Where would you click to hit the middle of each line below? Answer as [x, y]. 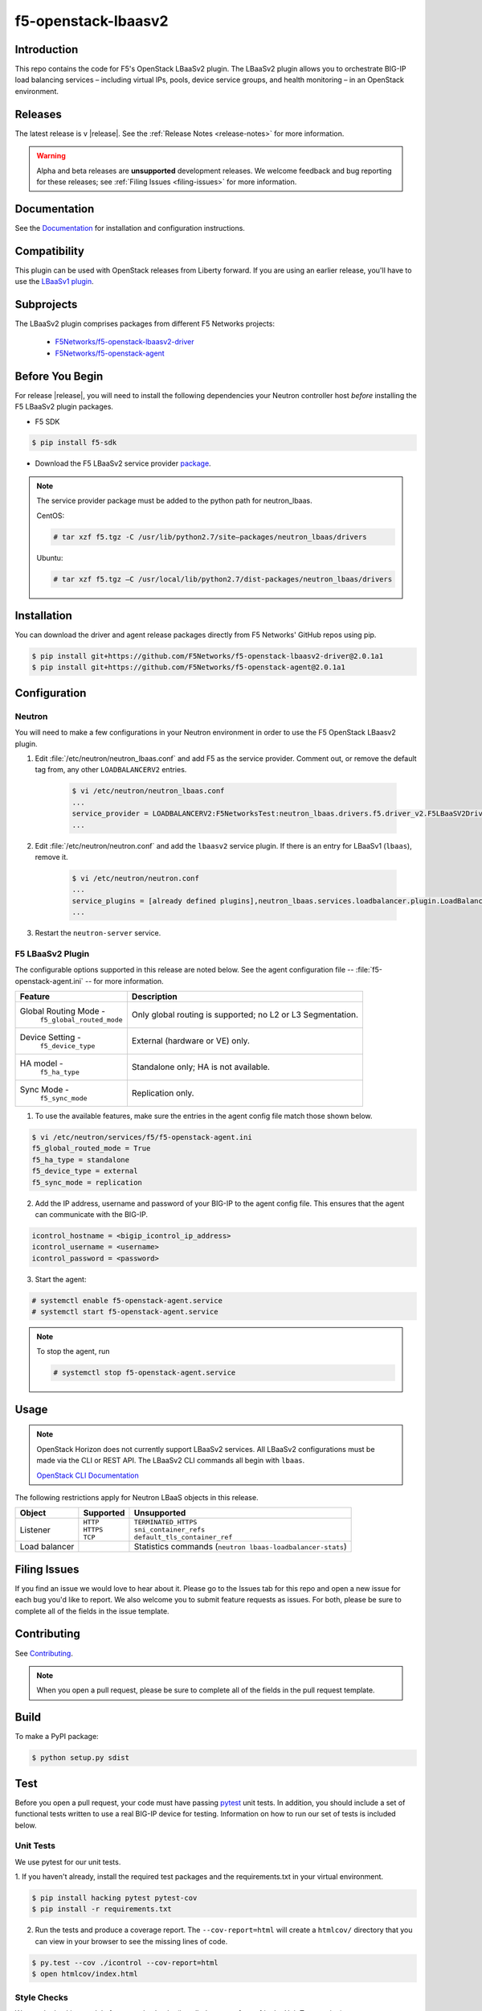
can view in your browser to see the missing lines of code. [131, 1941]
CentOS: [50, 516]
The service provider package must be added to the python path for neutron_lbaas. [174, 501]
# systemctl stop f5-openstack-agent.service [145, 1373]
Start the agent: [61, 1279]
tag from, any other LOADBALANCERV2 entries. [111, 770]
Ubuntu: [50, 557]
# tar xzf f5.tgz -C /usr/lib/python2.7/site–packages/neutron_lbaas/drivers [210, 537]
